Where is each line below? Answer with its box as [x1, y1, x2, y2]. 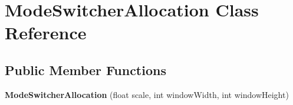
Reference [5, 21, 87, 45]
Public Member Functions [5, 60, 166, 79]
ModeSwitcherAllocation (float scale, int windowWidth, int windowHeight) [5, 88, 289, 100]
